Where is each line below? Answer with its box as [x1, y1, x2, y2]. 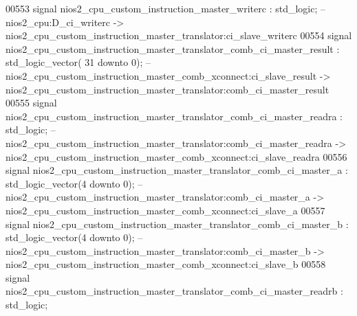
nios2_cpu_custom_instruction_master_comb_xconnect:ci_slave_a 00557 [6, 203, 325, 217]
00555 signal [6, 95, 57, 110]
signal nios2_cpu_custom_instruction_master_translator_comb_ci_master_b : [6, 216, 349, 231]
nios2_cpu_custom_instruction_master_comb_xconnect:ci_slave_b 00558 [6, 257, 326, 271]
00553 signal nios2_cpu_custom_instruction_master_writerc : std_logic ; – [6, 1, 326, 15]
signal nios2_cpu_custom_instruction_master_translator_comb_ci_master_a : [6, 163, 348, 177]
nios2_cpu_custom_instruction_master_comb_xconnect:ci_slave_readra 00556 [6, 149, 347, 163]
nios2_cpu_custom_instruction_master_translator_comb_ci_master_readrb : [6, 284, 343, 298]
